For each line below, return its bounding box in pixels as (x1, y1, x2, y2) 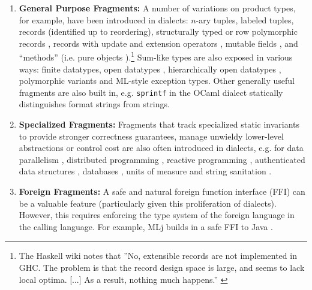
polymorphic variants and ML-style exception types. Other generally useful (19, 74, 295, 87)
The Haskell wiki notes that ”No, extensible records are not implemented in (19, 249, 297, 262)
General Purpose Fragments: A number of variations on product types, (19, 2, 296, 14)
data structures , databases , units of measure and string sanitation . (19, 165, 272, 177)
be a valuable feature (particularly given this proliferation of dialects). (19, 197, 277, 209)
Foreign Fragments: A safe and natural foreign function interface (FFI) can (19, 185, 305, 198)
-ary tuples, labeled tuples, (196, 13, 294, 26)
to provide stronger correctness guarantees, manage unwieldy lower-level (19, 129, 284, 142)
